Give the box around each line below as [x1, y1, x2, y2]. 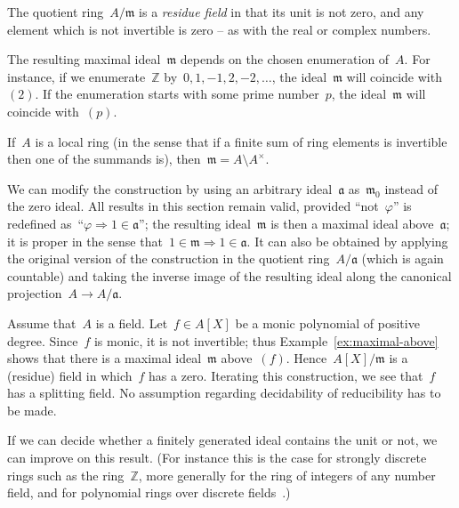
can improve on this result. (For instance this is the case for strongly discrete [7, 448, 427, 467]
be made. [7, 400, 57, 419]
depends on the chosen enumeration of [180, 50, 390, 69]
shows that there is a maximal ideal [7, 349, 202, 367]
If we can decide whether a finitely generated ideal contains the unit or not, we [7, 431, 438, 449]
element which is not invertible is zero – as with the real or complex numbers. [7, 20, 431, 38]
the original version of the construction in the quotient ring [7, 249, 330, 268]
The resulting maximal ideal [7, 50, 161, 69]
